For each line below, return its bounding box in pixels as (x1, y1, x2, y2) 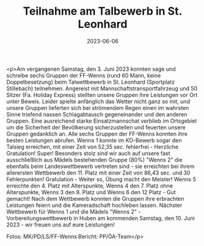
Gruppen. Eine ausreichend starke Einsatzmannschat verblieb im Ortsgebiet (6, 117, 197, 125)
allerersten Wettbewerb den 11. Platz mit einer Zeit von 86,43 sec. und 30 (6, 169, 191, 176)
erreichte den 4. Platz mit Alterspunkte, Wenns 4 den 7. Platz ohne (6, 182, 173, 189)
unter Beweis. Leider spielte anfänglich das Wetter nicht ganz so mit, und (6, 98, 191, 105)
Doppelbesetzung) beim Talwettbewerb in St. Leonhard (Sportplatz (6, 78, 175, 85)
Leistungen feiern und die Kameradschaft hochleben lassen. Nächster (6, 201, 183, 209)
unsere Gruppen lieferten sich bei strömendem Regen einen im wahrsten (6, 104, 189, 111)
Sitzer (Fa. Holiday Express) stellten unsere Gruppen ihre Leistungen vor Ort (6, 91, 198, 98)
